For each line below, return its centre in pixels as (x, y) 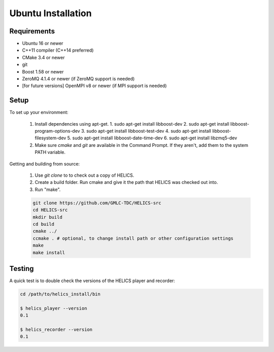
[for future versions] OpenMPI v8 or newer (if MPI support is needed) (94, 86)
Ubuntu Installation (50, 13)
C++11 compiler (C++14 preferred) (58, 50)
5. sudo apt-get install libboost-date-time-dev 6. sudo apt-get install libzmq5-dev (152, 138)
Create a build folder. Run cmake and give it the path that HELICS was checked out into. (126, 182)
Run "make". (48, 189)
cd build (44, 224)
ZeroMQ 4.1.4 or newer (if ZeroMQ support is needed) (78, 79)
